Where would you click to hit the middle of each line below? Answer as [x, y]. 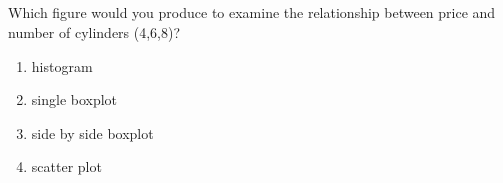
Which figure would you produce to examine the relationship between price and [252, 12]
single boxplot [74, 99]
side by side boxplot [92, 132]
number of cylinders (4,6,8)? [94, 31]
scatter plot [66, 166]
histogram [62, 65]
